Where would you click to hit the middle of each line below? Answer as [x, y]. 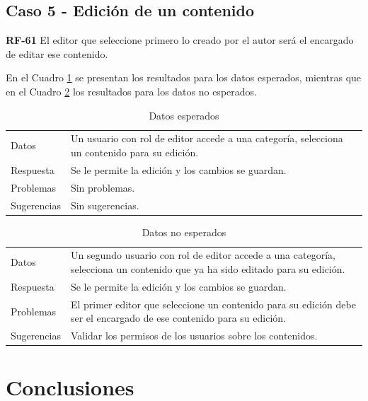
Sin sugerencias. [105, 205]
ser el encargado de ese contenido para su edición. [178, 318]
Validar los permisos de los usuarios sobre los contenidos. [194, 336]
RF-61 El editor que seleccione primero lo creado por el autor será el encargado [180, 40]
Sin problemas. [103, 187]
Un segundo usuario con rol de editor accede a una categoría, [203, 255]
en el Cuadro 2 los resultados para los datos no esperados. [131, 91]
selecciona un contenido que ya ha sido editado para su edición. [208, 269]
